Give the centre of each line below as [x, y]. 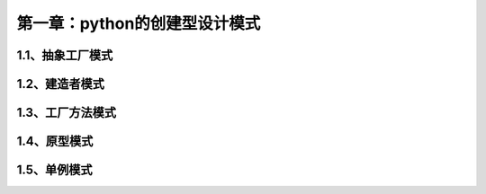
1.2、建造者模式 [61, 84]
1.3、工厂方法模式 [67, 113]
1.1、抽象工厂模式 [65, 55]
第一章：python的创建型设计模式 [139, 23]
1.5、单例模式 [54, 170]
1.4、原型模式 [55, 141]
